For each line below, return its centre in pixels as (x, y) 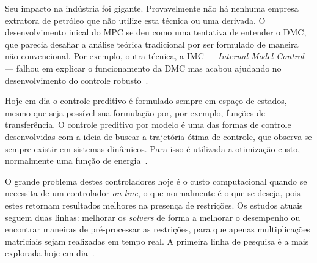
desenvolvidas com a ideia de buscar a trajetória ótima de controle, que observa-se (158, 136)
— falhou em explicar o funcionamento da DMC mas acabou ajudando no (143, 68)
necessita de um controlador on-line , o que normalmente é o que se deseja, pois (153, 193)
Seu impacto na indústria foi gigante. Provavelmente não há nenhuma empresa (152, 8)
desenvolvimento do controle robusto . (77, 80)
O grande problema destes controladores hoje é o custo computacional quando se (156, 181)
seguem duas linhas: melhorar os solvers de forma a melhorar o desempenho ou (153, 217)
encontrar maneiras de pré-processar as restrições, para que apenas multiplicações (158, 229)
